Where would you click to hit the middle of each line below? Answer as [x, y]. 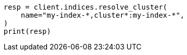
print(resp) [27, 31]
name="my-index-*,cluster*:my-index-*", [103, 15]
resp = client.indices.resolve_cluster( [86, 7]
